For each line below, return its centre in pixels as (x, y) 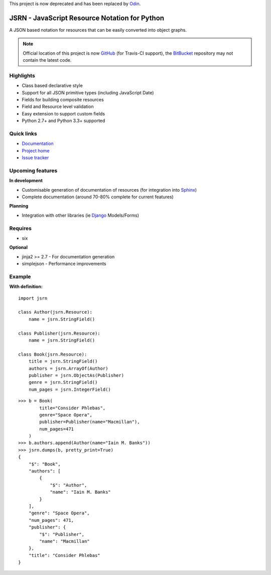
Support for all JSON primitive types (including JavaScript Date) (88, 92)
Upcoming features (33, 171)
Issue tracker (35, 158)
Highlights (22, 75)
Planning (19, 206)
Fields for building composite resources (63, 100)
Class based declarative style (52, 86)
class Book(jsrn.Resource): (53, 354)
